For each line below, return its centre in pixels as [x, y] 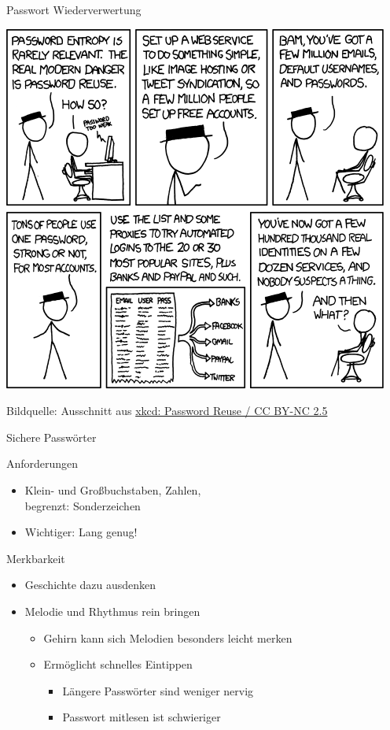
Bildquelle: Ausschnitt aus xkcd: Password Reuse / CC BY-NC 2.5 [167, 411]
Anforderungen [42, 463]
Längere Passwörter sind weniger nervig [158, 690]
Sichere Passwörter [52, 437]
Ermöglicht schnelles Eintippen [118, 664]
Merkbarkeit [36, 558]
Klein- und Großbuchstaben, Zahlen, [113, 489]
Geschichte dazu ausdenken [90, 585]
